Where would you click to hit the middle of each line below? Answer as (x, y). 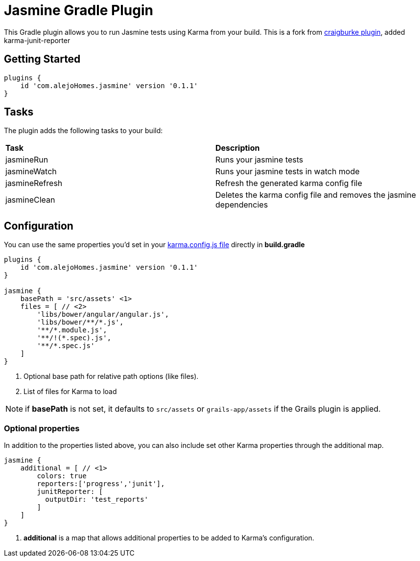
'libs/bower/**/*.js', (80, 322)
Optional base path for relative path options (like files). (111, 376)
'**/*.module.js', (72, 330)
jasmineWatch (31, 172)
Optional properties (42, 428)
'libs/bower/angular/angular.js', (103, 315)
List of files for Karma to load (70, 392)
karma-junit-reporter (37, 40)
